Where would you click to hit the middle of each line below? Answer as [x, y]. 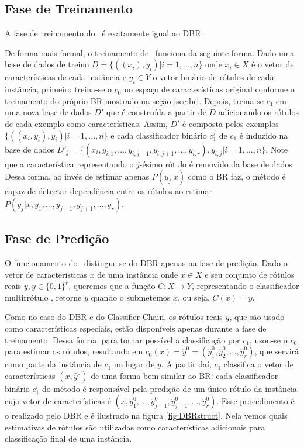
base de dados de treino [47, 64]
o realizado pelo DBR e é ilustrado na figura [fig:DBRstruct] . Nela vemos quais [146, 416]
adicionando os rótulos [258, 112]
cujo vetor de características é [58, 401]
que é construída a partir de [156, 112]
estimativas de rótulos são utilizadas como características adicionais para [135, 427]
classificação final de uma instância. [68, 438]
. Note [277, 149]
